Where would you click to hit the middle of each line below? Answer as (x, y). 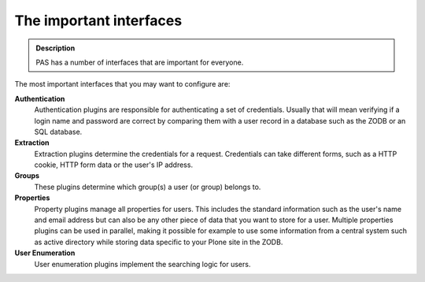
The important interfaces (98, 20)
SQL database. (58, 132)
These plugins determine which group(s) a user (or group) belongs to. (148, 187)
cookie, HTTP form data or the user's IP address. (113, 165)
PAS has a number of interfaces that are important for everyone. (140, 62)
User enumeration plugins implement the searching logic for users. (142, 264)
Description (55, 48)
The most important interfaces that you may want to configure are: (122, 84)
